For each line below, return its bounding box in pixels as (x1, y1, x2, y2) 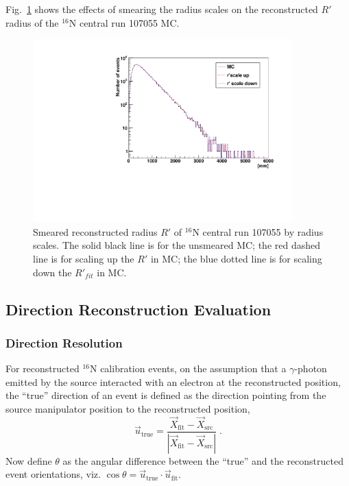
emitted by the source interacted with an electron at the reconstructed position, (5, 374, 341, 389)
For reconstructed (5, 361, 80, 376)
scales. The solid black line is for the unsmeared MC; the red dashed (33, 238, 320, 252)
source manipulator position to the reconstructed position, (5, 402, 250, 416)
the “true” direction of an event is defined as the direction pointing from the (5, 388, 326, 402)
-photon (294, 361, 327, 376)
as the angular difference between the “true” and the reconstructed (62, 453, 344, 467)
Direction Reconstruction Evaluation (5, 298, 272, 319)
